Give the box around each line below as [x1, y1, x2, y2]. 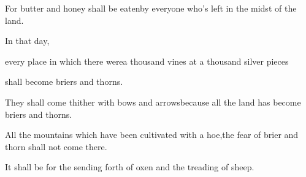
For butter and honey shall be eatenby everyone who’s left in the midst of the [5, 2, 297, 14]
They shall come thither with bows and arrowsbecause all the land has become [5, 95, 301, 108]
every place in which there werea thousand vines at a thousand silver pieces [5, 54, 289, 67]
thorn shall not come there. [5, 140, 107, 153]
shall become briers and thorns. [5, 75, 123, 88]
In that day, [5, 34, 50, 47]
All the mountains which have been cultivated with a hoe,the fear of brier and [5, 128, 299, 141]
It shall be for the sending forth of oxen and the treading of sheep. [5, 161, 254, 173]
